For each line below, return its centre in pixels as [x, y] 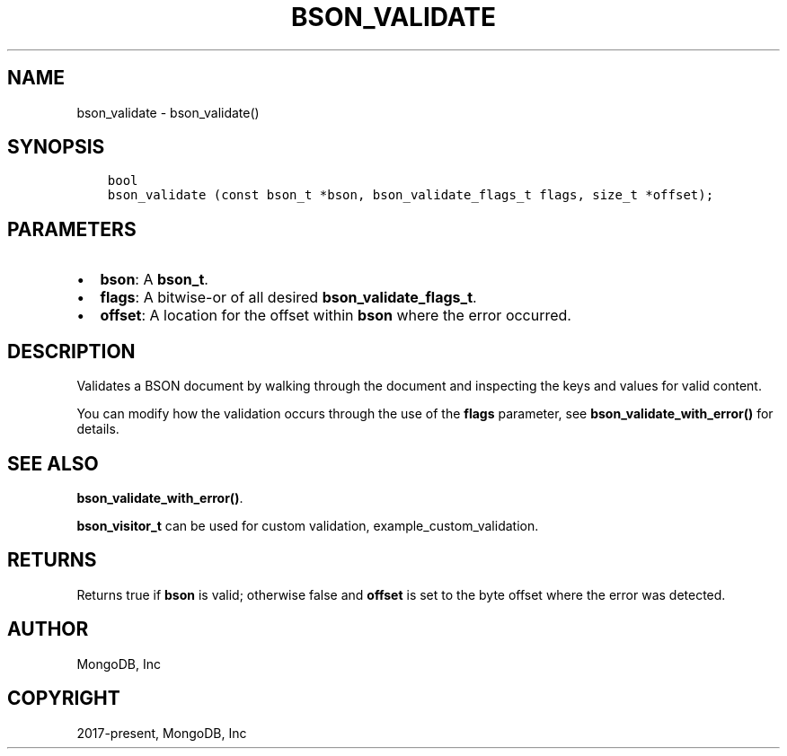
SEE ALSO [53, 463]
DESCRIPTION [71, 351]
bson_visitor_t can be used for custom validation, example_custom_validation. [308, 525]
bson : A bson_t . [154, 280]
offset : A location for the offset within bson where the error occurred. [336, 316]
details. [98, 429]
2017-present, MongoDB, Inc [162, 733]
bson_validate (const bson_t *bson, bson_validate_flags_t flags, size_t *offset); [411, 195]
